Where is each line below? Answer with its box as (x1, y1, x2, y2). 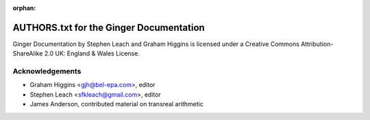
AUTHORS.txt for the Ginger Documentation (12, 21, 205, 34)
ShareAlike (12, 49, 43, 58)
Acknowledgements (12, 67, 82, 76)
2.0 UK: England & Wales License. (44, 49, 140, 58)
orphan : (12, 4, 36, 12)
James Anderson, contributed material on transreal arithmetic (29, 100, 203, 108)
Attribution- (300, 40, 334, 48)
